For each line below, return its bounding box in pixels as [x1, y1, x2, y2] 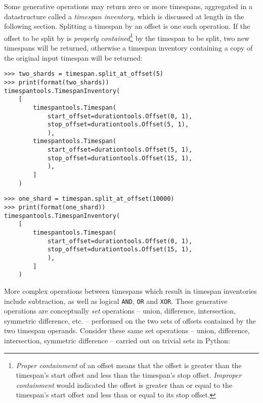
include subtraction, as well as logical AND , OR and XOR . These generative [4, 295, 228, 306]
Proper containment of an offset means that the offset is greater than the [16, 360, 242, 370]
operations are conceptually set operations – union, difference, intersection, [4, 305, 236, 316]
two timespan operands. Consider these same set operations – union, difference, [4, 325, 250, 336]
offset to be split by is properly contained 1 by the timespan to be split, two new [4, 31, 249, 43]
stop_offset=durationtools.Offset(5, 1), [47, 121, 189, 128]
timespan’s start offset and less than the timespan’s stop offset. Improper [16, 370, 242, 380]
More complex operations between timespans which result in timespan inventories [4, 285, 257, 296]
